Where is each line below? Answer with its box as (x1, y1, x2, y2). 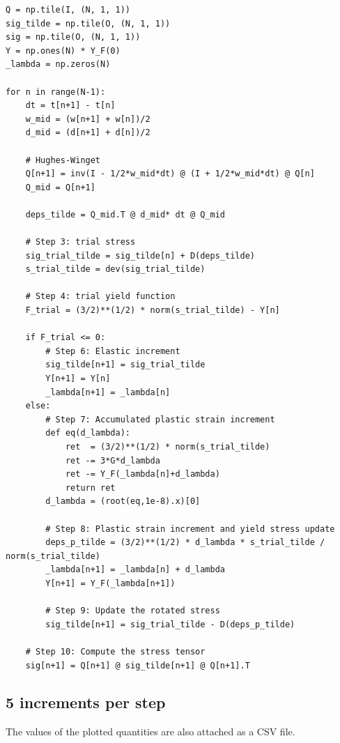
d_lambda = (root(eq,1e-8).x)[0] (45, 496, 201, 507)
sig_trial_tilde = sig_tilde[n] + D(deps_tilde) (25, 250, 255, 261)
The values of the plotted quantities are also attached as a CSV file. (6, 724, 295, 739)
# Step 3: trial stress (25, 237, 136, 247)
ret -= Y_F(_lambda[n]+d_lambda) (65, 469, 220, 480)
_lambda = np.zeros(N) (6, 59, 111, 70)
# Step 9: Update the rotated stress (45, 606, 220, 616)
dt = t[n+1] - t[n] (25, 100, 116, 111)
